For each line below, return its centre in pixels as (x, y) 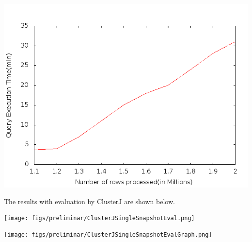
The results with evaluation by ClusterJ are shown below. (89, 201)
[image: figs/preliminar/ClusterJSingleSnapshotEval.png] (99, 218)
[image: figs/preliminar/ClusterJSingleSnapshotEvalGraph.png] (108, 234)
